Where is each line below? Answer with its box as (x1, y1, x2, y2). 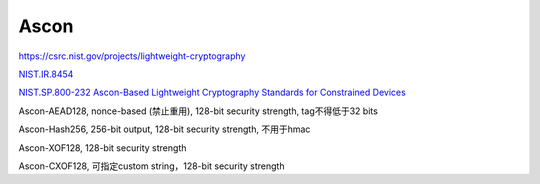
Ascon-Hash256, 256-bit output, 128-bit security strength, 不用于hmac (18, 123, 311, 135)
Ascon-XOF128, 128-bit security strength (18, 141, 187, 154)
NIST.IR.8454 (18, 68, 74, 80)
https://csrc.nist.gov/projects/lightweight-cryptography (18, 50, 246, 62)
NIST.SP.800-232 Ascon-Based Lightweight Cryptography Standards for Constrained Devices (18, 86, 407, 99)
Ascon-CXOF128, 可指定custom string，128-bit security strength (18, 160, 285, 172)
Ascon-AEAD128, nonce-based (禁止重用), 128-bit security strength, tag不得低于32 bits (18, 105, 379, 117)
